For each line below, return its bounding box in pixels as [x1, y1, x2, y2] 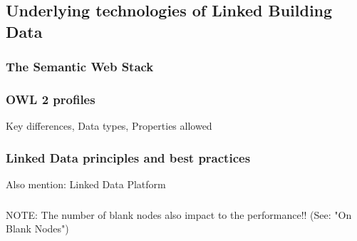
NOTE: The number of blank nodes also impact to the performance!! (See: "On [6, 207, 352, 222]
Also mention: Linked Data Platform [6, 177, 166, 192]
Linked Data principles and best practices [6, 148, 251, 166]
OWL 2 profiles [6, 90, 95, 108]
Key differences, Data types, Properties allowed [6, 118, 212, 133]
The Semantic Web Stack [6, 58, 154, 76]
